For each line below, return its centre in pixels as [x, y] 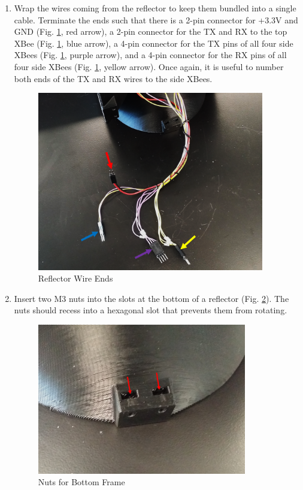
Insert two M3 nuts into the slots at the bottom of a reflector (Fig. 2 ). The [151, 298]
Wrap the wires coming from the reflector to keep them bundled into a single [155, 8]
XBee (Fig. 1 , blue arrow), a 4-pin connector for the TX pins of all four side [154, 43]
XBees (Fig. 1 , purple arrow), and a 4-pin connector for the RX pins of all [150, 55]
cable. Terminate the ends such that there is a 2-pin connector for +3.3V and [156, 19]
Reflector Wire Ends [75, 278]
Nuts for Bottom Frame [81, 482]
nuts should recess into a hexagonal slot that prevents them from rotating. [151, 310]
